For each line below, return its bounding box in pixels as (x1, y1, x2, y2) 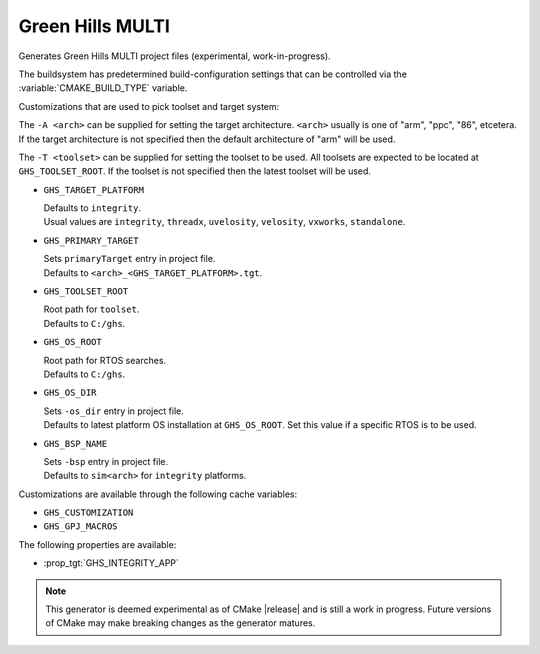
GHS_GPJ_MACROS (43, 521, 119, 532)
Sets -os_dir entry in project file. (43, 405, 185, 417)
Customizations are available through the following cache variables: (18, 488, 298, 500)
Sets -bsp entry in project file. (43, 455, 169, 467)
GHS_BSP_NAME (43, 438, 108, 449)
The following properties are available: (18, 538, 177, 550)
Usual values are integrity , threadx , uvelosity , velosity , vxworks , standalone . (43, 216, 406, 228)
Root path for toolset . (43, 303, 140, 315)
